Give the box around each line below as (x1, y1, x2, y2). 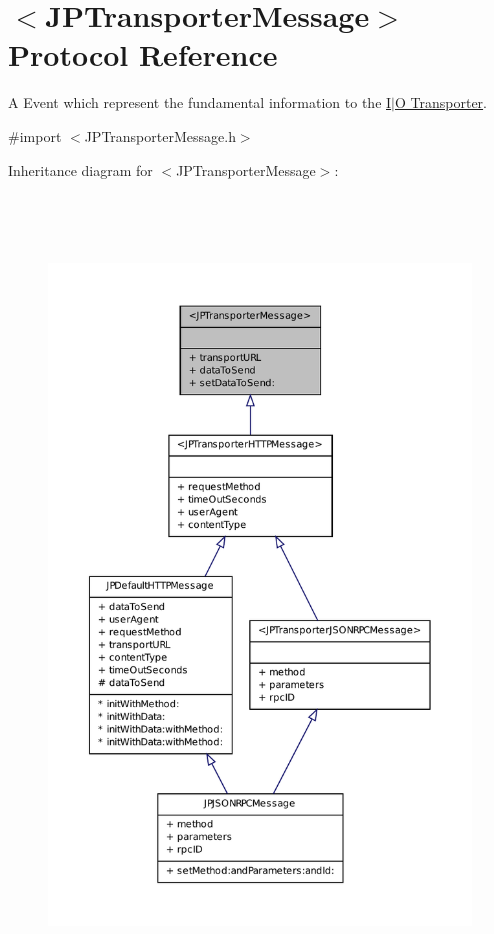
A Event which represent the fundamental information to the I (8, 92, 392, 113)
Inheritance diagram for (8, 159, 153, 180)
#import (8, 125, 62, 146)
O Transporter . (394, 92, 487, 113)
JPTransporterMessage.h (84, 125, 236, 146)
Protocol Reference (8, 34, 278, 75)
